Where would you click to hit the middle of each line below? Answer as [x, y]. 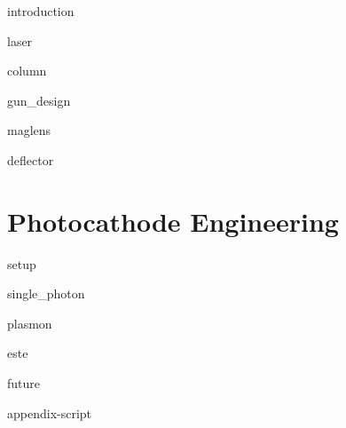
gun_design [39, 100]
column [27, 71]
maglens [29, 130]
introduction [41, 11]
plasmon [30, 323]
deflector [31, 159]
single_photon [46, 293]
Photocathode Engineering [173, 221]
